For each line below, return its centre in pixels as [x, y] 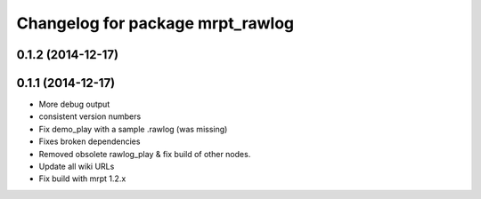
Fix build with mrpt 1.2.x [82, 179]
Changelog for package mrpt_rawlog [155, 23]
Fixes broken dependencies [90, 141]
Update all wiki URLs [77, 167]
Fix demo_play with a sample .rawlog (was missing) [133, 129]
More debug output [74, 104]
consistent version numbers [90, 116]
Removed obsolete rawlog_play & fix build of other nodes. [145, 154]
